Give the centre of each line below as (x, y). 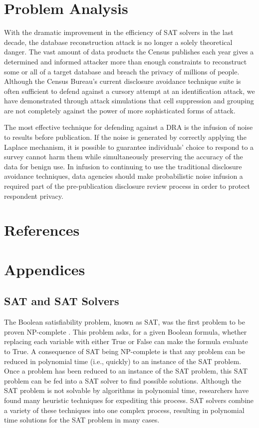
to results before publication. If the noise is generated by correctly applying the (125, 137)
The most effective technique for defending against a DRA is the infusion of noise (129, 127)
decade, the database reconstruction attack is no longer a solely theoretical (118, 42)
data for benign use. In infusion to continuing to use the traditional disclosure (123, 166)
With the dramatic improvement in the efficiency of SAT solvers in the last (119, 32)
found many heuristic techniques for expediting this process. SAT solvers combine (129, 400)
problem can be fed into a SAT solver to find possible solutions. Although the (123, 380)
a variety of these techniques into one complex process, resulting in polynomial (124, 410)
